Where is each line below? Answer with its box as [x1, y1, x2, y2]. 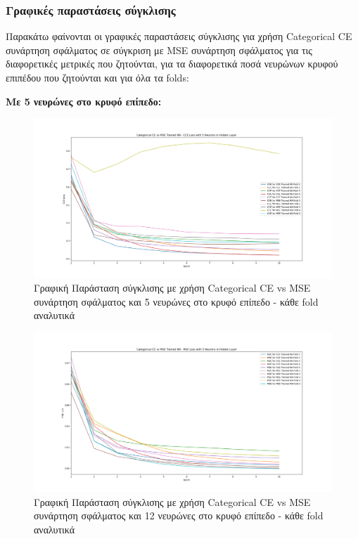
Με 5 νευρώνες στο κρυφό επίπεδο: [6, 93, 162, 108]
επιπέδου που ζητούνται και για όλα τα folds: [6, 70, 189, 84]
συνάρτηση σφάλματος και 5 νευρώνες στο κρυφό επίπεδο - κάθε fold [34, 294, 319, 309]
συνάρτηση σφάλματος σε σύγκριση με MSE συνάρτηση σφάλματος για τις [6, 42, 312, 57]
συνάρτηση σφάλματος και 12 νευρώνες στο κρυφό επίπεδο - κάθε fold [34, 508, 324, 523]
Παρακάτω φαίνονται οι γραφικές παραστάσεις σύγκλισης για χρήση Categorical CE [6, 29, 352, 44]
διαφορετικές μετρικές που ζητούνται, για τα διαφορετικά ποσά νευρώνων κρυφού [6, 56, 338, 71]
